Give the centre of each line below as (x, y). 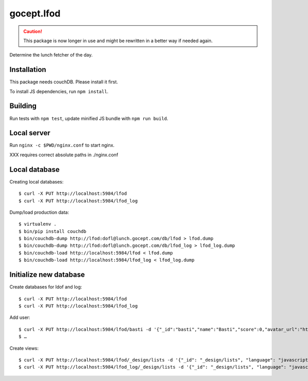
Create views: (24, 348)
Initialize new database (47, 275)
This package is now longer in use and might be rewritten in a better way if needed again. (118, 41)
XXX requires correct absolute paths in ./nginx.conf (64, 155)
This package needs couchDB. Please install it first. (64, 82)
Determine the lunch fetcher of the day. (51, 55)
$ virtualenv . (38, 224)
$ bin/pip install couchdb (53, 231)
